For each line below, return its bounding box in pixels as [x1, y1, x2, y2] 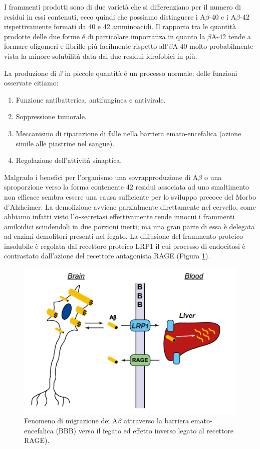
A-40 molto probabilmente [172, 41, 253, 51]
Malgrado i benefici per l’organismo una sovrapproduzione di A [4, 171, 198, 182]
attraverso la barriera [124, 415, 189, 426]
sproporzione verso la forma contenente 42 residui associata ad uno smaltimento [4, 182, 249, 192]
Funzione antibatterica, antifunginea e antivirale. [16, 94, 166, 105]
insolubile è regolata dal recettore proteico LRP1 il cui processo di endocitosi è [4, 240, 245, 251]
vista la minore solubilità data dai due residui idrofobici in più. [4, 50, 197, 61]
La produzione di [4, 67, 57, 78]
